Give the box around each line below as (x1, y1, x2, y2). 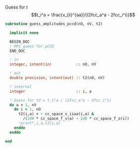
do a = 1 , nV (9, 102, 37, 108)
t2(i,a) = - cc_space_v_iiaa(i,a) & (18, 111, 94, 116)
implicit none (9, 30, 39, 35)
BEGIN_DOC (9, 39, 30, 44)
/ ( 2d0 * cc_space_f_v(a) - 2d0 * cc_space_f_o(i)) (23, 116, 130, 121)
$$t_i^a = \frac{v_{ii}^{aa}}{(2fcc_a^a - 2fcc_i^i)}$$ (31, 12, 135, 18)
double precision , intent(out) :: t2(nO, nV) (9, 75, 105, 80)
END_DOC (9, 48, 26, 53)
